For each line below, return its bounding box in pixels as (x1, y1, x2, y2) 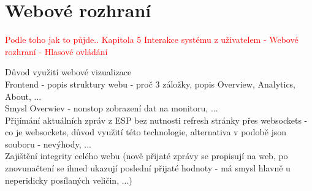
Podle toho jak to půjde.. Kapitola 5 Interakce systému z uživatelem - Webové (5, 33, 299, 46)
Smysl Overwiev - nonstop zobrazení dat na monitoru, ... (5, 102, 218, 114)
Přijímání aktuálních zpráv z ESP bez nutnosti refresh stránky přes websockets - (5, 113, 308, 126)
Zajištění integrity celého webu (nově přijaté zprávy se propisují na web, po (5, 149, 288, 162)
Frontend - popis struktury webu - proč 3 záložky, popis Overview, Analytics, (5, 77, 296, 90)
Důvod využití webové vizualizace (5, 66, 132, 78)
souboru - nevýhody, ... (5, 137, 91, 150)
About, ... (5, 89, 42, 102)
